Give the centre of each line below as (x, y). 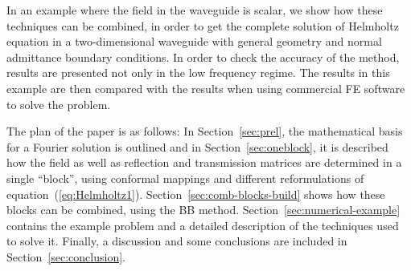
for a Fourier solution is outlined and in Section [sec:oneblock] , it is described (197, 146)
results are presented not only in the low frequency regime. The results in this (198, 73)
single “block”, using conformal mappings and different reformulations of (185, 178)
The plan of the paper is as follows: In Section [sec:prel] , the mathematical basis (205, 131)
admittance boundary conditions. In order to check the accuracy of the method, (203, 57)
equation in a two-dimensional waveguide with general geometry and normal (194, 41)
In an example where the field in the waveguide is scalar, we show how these (195, 10)
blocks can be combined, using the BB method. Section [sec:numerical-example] (203, 210)
